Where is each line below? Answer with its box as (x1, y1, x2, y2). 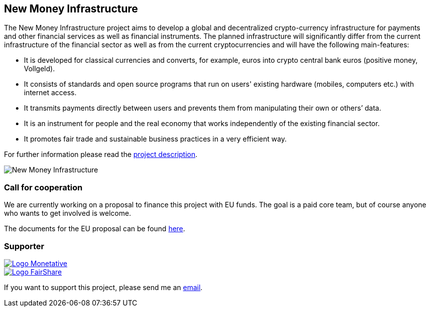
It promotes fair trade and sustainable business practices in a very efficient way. (24, 135, 287, 144)
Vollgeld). (24, 64, 55, 73)
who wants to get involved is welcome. (4, 209, 131, 218)
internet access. (24, 88, 77, 97)
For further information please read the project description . (4, 150, 198, 159)
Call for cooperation (4, 182, 83, 192)
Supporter (4, 241, 44, 251)
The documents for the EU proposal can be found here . (4, 224, 185, 233)
